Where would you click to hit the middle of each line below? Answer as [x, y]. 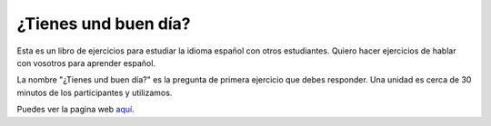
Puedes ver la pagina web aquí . [76, 110]
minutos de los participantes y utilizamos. [95, 92]
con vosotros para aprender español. [86, 63]
